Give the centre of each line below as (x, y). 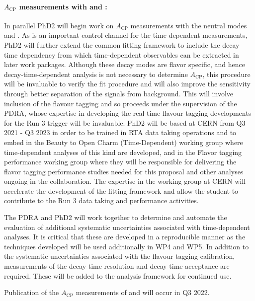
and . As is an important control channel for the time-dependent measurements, (126, 35)
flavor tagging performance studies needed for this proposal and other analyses (124, 171)
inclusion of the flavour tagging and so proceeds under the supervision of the (121, 103)
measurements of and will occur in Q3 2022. (143, 292)
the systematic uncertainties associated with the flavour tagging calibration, (120, 256)
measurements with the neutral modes (189, 25)
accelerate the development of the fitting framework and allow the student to (121, 190)
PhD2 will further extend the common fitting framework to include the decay (122, 44)
